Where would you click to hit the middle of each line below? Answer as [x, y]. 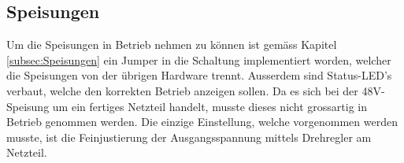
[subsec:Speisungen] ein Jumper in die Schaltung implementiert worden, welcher [199, 59]
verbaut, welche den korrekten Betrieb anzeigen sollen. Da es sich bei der [182, 90]
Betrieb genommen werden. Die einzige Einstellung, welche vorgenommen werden [202, 122]
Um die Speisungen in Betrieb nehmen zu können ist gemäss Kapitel [172, 44]
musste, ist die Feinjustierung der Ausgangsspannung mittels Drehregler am [189, 137]
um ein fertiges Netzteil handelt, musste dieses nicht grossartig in [210, 106]
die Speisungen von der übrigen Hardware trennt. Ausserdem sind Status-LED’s [199, 75]
